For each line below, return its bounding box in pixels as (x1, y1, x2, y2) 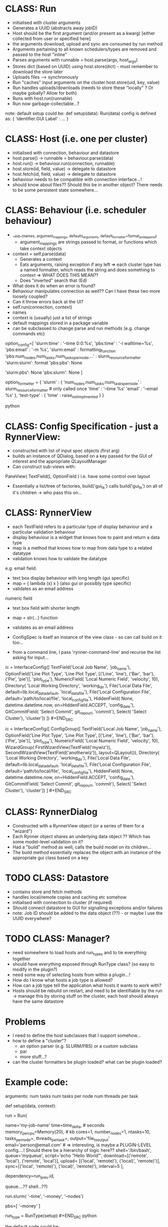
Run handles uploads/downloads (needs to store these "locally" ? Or (12, 85, 153, 91)
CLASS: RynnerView (5, 507, 92, 519)
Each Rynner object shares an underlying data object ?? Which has (12, 833, 150, 839)
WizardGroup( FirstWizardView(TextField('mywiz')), (5, 744, 111, 750)
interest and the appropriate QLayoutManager (12, 459, 107, 465)
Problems (5, 1016, 46, 1027)
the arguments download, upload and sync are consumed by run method (12, 41, 163, 47)
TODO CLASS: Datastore (5, 872, 109, 884)
